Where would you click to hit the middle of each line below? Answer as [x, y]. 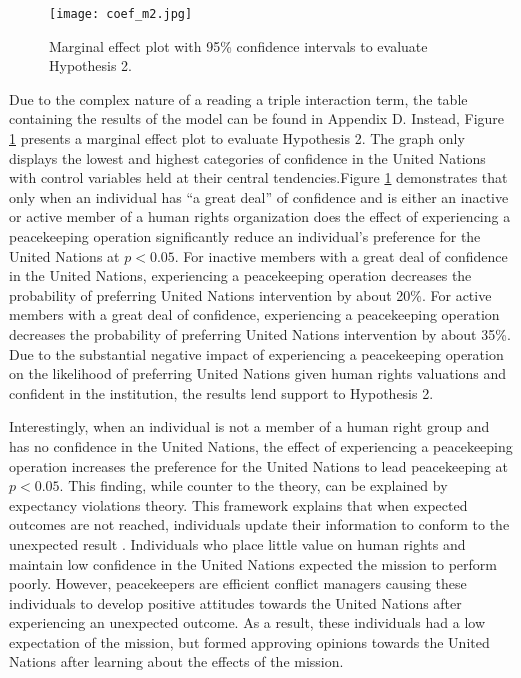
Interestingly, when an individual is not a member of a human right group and [249, 426]
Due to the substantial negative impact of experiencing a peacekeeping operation [256, 353]
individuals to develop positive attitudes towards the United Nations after [235, 602]
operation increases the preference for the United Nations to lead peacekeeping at [258, 465]
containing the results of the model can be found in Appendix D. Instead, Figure [257, 118]
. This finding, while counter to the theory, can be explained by [253, 485]
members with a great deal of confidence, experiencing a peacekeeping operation [254, 314]
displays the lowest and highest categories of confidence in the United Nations [247, 157]
